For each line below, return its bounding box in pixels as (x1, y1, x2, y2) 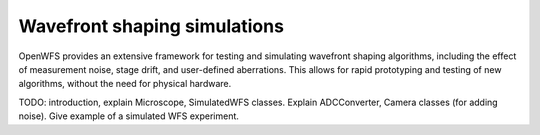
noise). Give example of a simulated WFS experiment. (18, 110, 240, 122)
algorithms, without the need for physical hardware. (18, 78, 232, 90)
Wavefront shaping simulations (18, 15, 285, 37)
